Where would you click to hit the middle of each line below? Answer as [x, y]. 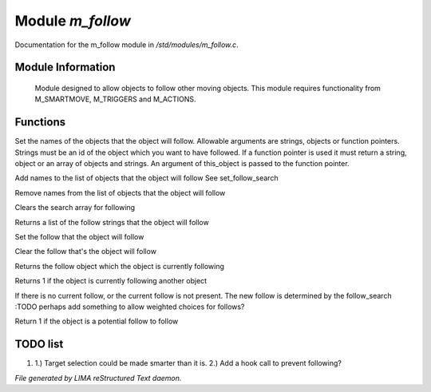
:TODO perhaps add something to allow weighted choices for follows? [130, 307]
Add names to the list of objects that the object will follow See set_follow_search [146, 178]
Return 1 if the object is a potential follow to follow [97, 321]
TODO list [39, 344]
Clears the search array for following [75, 208]
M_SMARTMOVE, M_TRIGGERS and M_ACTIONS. [115, 99]
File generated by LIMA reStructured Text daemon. [98, 378]
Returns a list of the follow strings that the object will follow [112, 222]
